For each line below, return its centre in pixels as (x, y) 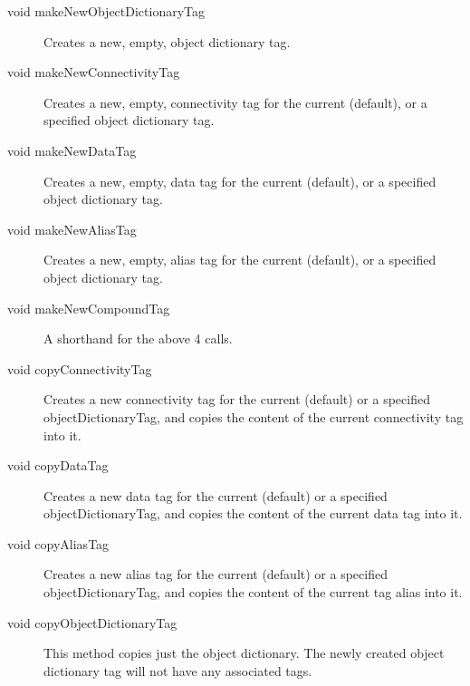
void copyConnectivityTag (80, 368)
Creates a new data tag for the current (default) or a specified (216, 495)
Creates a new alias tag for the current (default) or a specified (216, 574)
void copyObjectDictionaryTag (92, 622)
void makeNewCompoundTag (89, 308)
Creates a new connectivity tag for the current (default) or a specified (237, 399)
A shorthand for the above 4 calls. (138, 338)
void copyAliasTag (58, 543)
